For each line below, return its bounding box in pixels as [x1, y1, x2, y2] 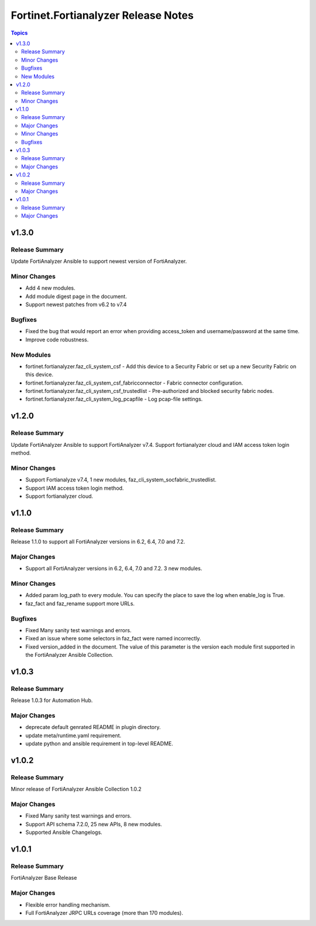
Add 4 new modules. [25, 284, 75, 291]
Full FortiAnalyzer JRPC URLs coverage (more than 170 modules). [25, 909, 184, 916]
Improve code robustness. [25, 336, 89, 343]
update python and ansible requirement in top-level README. [25, 740, 174, 747]
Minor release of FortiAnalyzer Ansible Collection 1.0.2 [11, 786, 142, 793]
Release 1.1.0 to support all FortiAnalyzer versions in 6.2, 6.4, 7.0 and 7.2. [11, 538, 186, 545]
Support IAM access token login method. [25, 484, 124, 491]
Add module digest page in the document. [25, 293, 127, 300]
